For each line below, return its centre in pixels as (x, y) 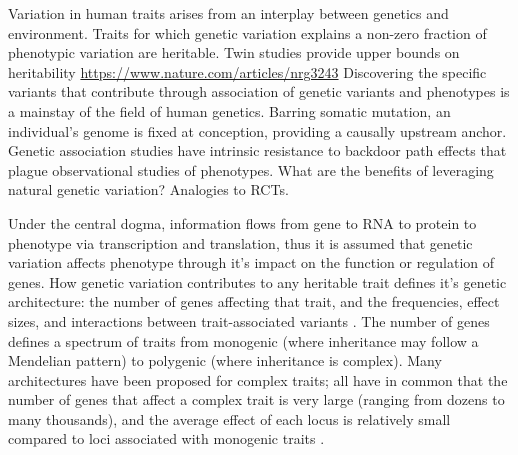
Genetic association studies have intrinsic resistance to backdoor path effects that (257, 150)
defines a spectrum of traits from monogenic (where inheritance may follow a (243, 340)
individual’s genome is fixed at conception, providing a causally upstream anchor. (257, 130)
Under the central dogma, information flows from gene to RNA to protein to (242, 222)
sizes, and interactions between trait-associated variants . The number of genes (249, 320)
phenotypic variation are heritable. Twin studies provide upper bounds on (234, 52)
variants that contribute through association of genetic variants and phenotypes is (259, 91)
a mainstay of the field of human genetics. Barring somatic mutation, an (229, 110)
